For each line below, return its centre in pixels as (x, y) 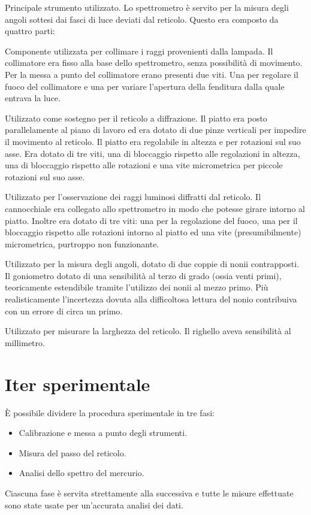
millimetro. (25, 342)
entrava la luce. (33, 98)
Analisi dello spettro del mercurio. (81, 473)
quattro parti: (30, 31)
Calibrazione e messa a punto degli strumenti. (103, 433)
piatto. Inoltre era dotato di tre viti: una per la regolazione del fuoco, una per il (151, 220)
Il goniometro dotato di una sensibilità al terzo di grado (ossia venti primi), (143, 275)
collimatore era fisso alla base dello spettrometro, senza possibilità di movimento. (154, 63)
